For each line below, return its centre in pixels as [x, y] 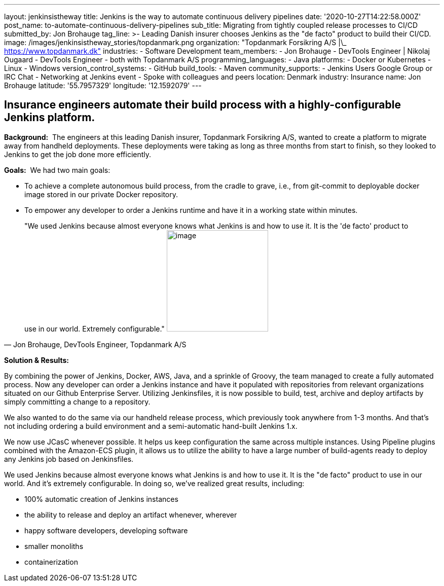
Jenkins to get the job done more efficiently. [78, 154]
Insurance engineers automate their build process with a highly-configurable [202, 105]
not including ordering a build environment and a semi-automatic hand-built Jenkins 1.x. [151, 426]
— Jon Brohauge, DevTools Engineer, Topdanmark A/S [95, 344]
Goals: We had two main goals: [57, 170]
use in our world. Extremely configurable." [95, 328]
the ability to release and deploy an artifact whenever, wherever [131, 515]
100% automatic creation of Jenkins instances [101, 499]
